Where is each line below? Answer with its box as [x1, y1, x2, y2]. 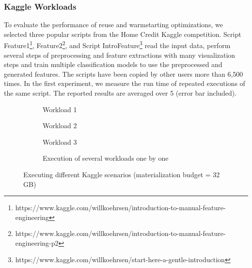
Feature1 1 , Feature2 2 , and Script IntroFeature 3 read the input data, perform [4, 39, 231, 50]
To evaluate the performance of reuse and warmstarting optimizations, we [4, 19, 223, 30]
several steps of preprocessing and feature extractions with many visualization [4, 50, 236, 60]
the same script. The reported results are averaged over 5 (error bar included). [4, 88, 237, 98]
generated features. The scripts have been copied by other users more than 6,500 [4, 68, 243, 79]
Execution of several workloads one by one [43, 153, 169, 163]
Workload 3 [43, 136, 77, 147]
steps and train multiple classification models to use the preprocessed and [4, 59, 222, 69]
